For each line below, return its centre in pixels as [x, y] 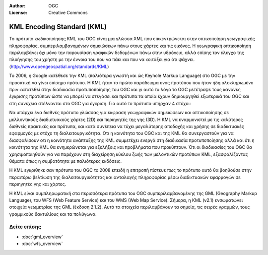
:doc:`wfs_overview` [42, 244]
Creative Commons [68, 13]
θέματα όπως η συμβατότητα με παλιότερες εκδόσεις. [65, 161]
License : [18, 13]
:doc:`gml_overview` [42, 237]
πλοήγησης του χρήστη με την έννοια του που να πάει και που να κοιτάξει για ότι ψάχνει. [102, 60]
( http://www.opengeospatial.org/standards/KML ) [59, 66]
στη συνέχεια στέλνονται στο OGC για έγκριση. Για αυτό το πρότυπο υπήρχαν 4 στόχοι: [100, 103]
